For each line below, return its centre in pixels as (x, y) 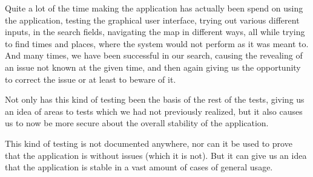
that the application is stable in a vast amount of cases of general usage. (139, 167)
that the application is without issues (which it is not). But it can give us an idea (156, 155)
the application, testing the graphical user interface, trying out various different (152, 20)
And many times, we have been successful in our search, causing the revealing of (154, 55)
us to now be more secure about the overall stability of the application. (137, 123)
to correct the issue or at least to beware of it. (91, 79)
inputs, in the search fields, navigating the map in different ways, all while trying (155, 32)
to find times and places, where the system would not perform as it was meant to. (157, 43)
